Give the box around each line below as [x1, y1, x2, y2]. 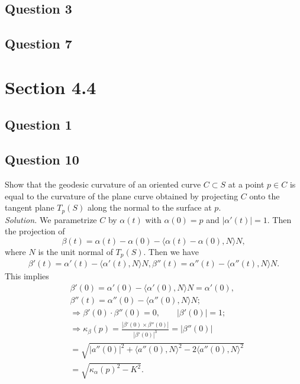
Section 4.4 [5, 75, 96, 99]
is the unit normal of [38, 245, 113, 257]
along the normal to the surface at [87, 201, 212, 214]
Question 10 [5, 150, 79, 169]
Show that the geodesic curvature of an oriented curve [5, 178, 201, 190]
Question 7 [5, 34, 72, 53]
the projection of [5, 225, 65, 237]
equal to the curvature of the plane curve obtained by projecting [5, 189, 238, 202]
